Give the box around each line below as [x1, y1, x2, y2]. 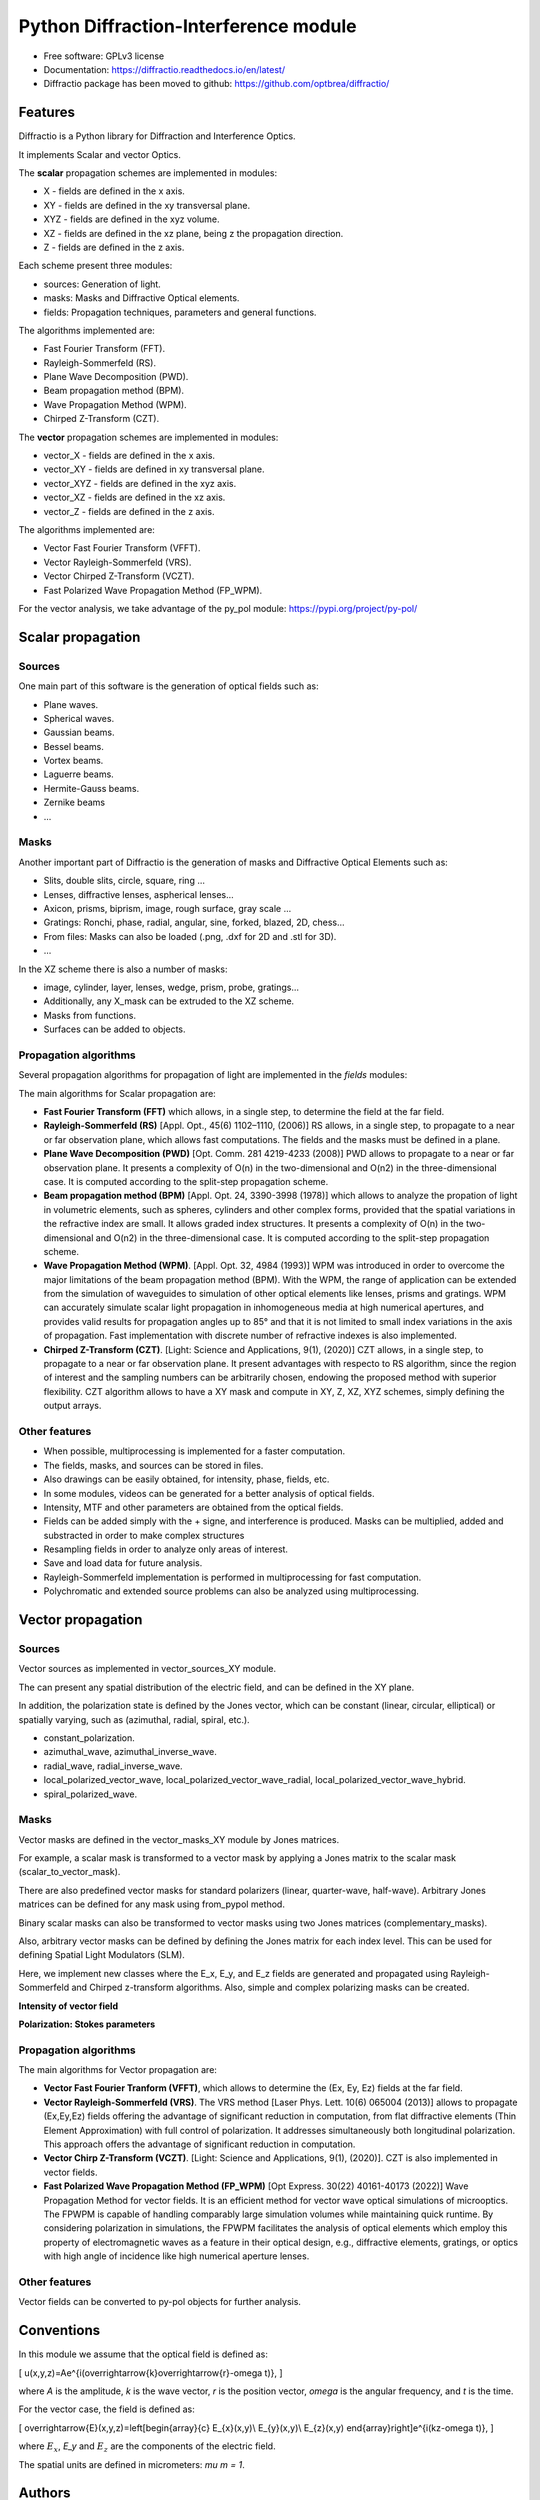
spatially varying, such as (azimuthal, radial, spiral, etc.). [18, 1713, 250, 1725]
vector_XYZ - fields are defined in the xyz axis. [43, 477, 237, 489]
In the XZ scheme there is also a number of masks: [18, 963, 228, 975]
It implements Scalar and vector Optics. [18, 148, 182, 160]
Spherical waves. [43, 712, 115, 724]
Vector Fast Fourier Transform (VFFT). [43, 542, 201, 554]
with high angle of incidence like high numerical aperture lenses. [43, 2250, 310, 2262]
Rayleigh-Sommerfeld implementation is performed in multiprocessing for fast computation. [43, 1571, 422, 1583]
